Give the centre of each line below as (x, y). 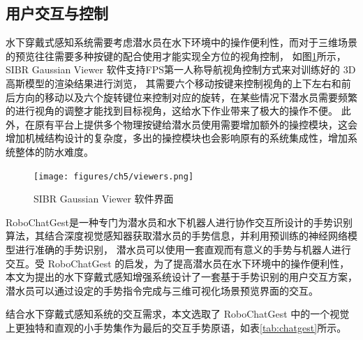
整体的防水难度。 (54, 151)
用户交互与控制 (57, 13)
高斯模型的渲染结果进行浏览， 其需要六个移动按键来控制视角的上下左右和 (173, 83)
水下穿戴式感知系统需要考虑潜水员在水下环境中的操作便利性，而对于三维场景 (181, 42)
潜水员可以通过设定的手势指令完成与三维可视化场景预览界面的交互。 (162, 290)
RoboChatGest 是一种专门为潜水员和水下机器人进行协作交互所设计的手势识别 (179, 222)
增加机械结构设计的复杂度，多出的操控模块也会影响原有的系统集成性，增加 (177, 138)
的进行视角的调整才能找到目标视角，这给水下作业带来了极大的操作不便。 (172, 111)
